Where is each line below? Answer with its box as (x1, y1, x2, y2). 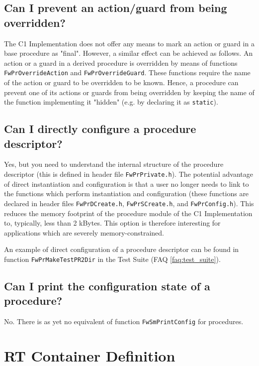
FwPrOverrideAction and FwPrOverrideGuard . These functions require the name (4, 67, 251, 78)
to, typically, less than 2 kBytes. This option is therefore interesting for (4, 218, 221, 228)
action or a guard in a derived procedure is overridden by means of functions (4, 57, 238, 68)
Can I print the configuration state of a (4, 278, 210, 293)
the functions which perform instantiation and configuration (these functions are (4, 188, 249, 199)
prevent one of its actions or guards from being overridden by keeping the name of (4, 87, 255, 97)
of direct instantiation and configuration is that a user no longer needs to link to (4, 178, 249, 189)
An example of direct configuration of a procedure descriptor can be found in (4, 244, 239, 254)
